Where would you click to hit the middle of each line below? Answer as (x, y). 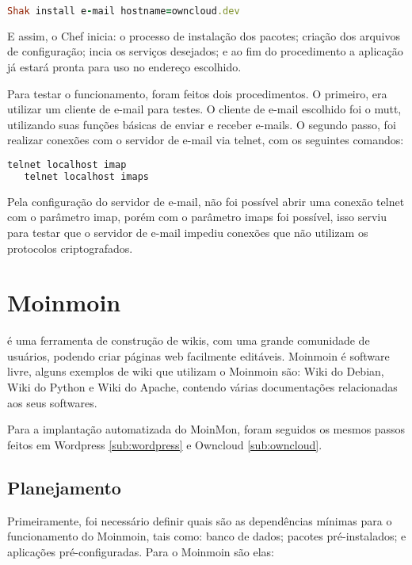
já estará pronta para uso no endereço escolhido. (124, 67)
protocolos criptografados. (70, 248)
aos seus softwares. (52, 402)
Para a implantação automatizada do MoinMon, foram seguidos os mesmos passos (206, 429)
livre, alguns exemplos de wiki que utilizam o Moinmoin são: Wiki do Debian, (196, 371)
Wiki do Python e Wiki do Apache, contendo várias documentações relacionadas (202, 387)
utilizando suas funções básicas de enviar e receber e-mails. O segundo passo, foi (202, 124)
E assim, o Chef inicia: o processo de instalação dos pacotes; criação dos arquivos (204, 35)
